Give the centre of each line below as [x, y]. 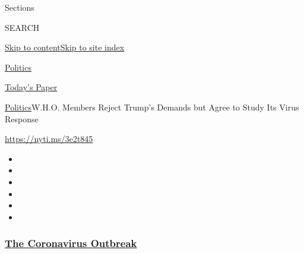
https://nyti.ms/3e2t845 [49, 139]
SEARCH [22, 27]
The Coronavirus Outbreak [71, 243]
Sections [20, 7]
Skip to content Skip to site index [65, 47]
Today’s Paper [31, 87]
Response [22, 118]
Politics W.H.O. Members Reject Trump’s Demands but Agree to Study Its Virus [152, 107]
